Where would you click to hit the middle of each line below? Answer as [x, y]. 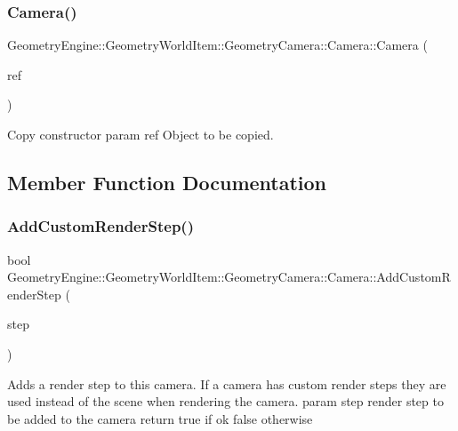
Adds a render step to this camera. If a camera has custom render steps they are [227, 383]
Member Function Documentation [167, 182]
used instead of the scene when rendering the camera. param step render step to [225, 401]
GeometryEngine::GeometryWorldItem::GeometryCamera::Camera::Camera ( [217, 45]
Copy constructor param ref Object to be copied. [141, 134]
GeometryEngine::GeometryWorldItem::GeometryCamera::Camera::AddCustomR [229, 277]
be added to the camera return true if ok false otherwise [160, 418]
